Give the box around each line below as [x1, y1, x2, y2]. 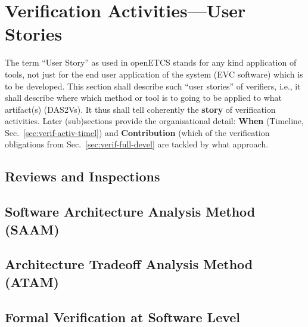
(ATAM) [5, 272, 59, 291]
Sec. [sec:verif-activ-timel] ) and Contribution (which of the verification [5, 126, 270, 138]
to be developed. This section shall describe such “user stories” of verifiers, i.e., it [5, 79, 301, 92]
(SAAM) [5, 220, 60, 238]
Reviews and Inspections [5, 167, 160, 186]
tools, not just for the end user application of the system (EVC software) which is [5, 67, 303, 80]
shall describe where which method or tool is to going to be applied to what [5, 91, 282, 104]
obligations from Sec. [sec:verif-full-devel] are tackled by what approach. [5, 138, 269, 150]
